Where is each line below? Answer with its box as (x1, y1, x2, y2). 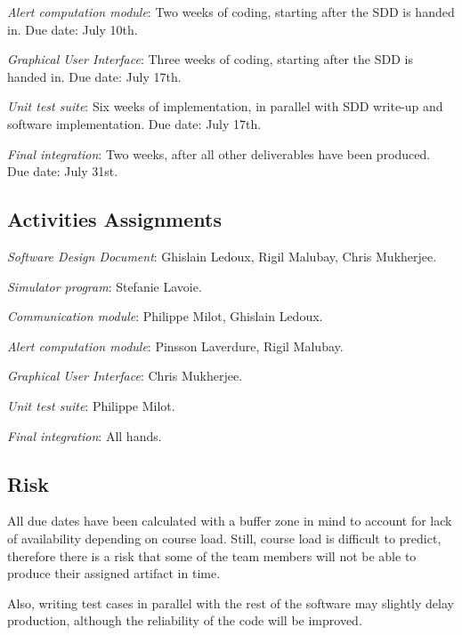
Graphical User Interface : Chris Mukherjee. (7, 366, 243, 385)
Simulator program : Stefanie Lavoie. (7, 277, 202, 295)
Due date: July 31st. (7, 162, 118, 181)
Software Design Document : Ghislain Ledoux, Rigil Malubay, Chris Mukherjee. (7, 246, 437, 265)
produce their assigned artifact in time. (7, 564, 221, 583)
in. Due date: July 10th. (7, 20, 138, 38)
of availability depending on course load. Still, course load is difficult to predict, (7, 528, 442, 547)
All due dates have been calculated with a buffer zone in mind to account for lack (7, 511, 452, 530)
